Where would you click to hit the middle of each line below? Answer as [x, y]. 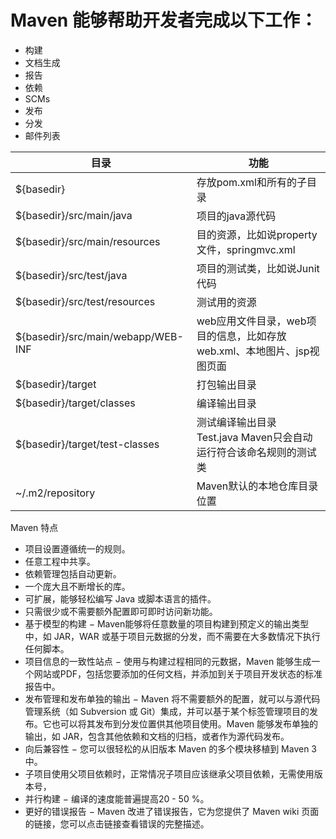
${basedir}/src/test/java [71, 275]
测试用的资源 [226, 302]
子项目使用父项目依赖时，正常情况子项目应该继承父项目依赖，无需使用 [169, 773]
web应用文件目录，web [251, 321]
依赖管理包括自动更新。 [73, 573]
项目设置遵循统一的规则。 [77, 548]
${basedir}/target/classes [75, 403]
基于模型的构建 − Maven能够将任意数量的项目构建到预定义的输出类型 [167, 623]
